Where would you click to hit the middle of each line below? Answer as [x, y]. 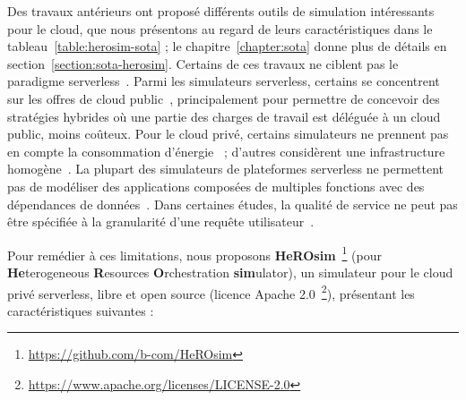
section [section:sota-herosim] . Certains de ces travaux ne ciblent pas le [203, 63]
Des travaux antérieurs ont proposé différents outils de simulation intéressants [221, 11]
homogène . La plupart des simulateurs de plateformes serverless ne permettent [226, 169]
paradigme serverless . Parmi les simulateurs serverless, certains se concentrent [224, 81]
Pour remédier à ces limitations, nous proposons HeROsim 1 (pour [194, 253]
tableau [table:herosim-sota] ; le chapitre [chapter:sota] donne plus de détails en [227, 46]
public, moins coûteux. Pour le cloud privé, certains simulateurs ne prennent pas [228, 134]
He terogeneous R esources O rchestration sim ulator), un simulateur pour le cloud [230, 272]
